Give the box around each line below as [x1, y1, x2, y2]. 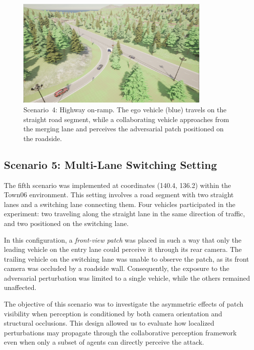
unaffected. [4, 282, 37, 292]
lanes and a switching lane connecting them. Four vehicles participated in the [4, 199, 235, 209]
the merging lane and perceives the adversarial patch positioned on [23, 124, 224, 134]
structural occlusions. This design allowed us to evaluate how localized [4, 318, 214, 328]
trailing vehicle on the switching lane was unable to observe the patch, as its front [4, 253, 249, 264]
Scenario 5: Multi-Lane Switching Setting [4, 157, 217, 172]
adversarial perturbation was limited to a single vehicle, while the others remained [4, 272, 250, 283]
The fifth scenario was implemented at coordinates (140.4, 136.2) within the [4, 180, 231, 190]
